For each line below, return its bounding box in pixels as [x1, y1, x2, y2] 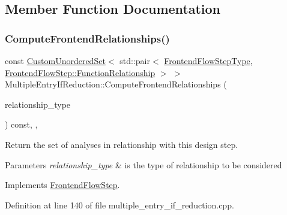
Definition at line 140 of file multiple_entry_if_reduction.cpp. [5, 198, 234, 211]
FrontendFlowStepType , [164, 54, 253, 66]
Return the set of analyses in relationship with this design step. [5, 138, 238, 150]
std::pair [119, 54, 150, 66]
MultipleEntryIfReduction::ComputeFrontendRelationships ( [5, 78, 227, 90]
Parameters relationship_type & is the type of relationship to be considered [5, 158, 282, 171]
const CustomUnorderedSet [5, 54, 106, 66]
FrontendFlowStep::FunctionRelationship [5, 66, 156, 78]
